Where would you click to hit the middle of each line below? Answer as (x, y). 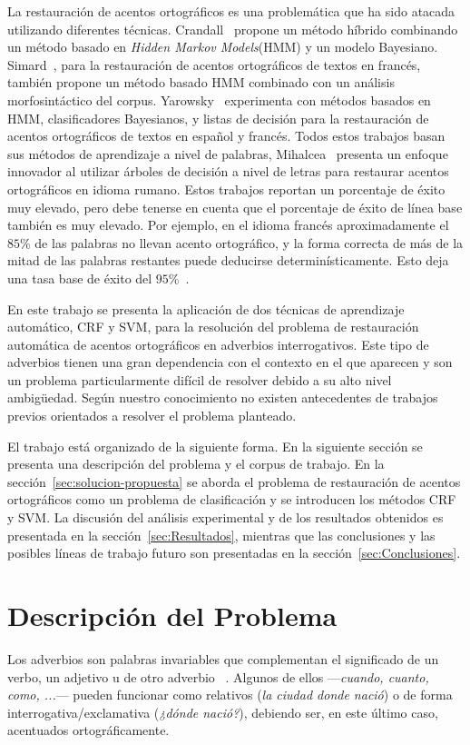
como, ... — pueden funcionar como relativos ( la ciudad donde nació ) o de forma (230, 695)
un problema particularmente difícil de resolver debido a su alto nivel (200, 379)
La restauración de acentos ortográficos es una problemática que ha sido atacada (231, 11)
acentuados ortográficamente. (88, 730)
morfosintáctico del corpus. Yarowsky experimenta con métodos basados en (219, 99)
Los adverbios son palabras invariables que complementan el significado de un (223, 658)
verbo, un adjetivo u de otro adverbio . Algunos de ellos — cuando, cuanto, (218, 676)
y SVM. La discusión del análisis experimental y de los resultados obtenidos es (225, 517)
